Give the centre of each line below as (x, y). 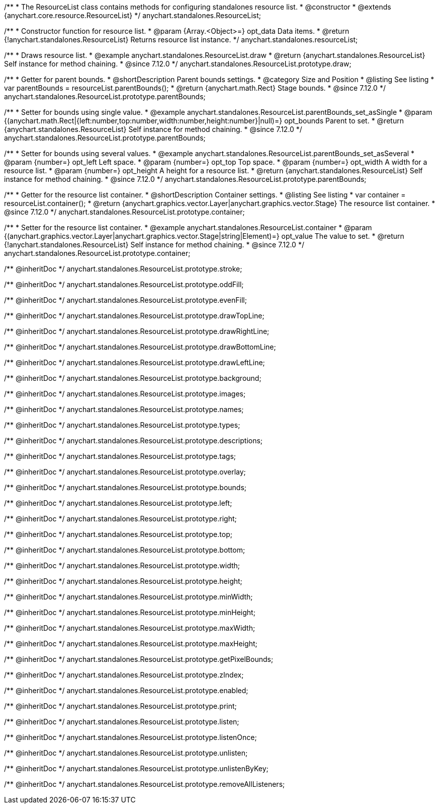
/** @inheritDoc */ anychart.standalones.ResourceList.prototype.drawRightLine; (137, 331)
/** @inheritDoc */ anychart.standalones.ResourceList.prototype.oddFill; (124, 284)
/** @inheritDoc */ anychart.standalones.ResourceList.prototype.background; (133, 378)
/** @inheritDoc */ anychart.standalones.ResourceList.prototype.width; (122, 565)
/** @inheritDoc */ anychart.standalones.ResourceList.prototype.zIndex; (124, 675)
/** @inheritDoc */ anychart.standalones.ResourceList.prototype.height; (123, 581)
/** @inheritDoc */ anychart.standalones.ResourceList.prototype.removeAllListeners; (145, 784)
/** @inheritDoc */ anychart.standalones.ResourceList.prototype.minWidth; (128, 597)
